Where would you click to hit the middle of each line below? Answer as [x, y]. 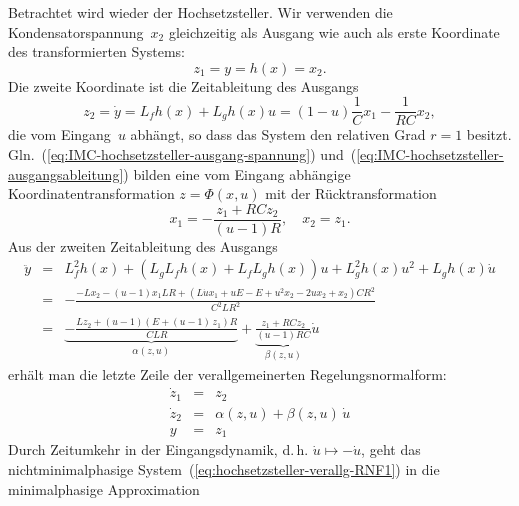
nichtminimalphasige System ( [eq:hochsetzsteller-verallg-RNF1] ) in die [224, 468]
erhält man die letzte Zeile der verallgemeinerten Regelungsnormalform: [227, 373]
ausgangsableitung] [66, 173]
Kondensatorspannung [76, 31]
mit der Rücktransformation [351, 193]
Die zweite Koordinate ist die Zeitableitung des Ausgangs [183, 85]
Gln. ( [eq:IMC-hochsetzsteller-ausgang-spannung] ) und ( [182, 154]
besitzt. [489, 134]
